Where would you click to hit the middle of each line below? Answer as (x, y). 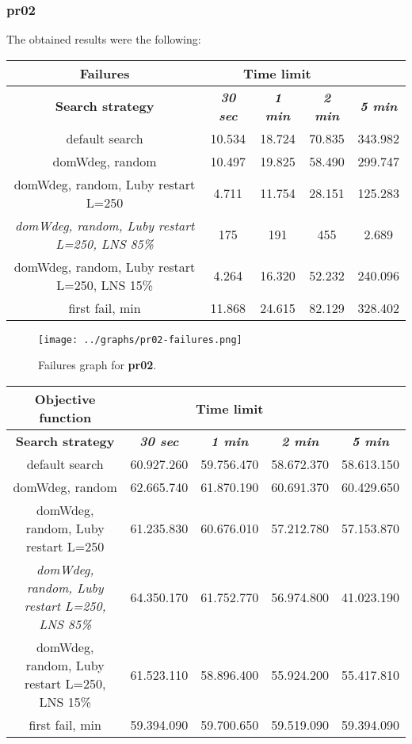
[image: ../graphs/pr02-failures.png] (140, 340)
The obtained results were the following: (104, 39)
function (65, 418)
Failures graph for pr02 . (97, 365)
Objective (65, 399)
